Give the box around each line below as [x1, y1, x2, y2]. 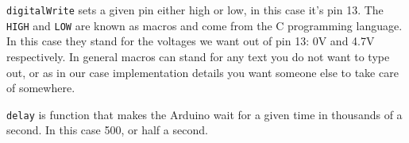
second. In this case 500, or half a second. [6, 122, 208, 138]
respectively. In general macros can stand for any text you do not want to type [6, 48, 390, 64]
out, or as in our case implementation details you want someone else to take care [6, 64, 399, 80]
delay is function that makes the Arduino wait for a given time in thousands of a [6, 106, 403, 122]
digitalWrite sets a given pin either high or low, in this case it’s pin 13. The [6, 2, 384, 17]
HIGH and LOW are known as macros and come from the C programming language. [6, 17, 403, 33]
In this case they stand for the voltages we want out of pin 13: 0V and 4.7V [6, 33, 375, 49]
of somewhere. [6, 79, 75, 96]
